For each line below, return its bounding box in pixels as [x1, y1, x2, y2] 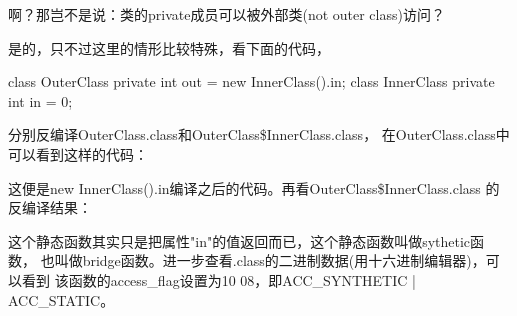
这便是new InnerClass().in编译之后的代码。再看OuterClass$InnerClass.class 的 [8, 177, 500, 198]
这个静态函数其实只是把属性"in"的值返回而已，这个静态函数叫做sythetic [8, 230, 471, 251]
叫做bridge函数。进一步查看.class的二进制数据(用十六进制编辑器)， [54, 250, 486, 271]
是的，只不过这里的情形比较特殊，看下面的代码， [8, 37, 330, 58]
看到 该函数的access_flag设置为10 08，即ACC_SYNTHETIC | [21, 269, 416, 290]
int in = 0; [8, 90, 73, 111]
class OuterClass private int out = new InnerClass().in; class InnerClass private [8, 71, 495, 92]
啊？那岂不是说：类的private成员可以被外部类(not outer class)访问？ [8, 4, 445, 24]
